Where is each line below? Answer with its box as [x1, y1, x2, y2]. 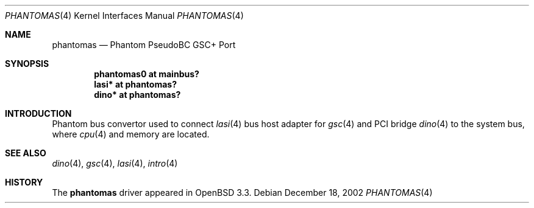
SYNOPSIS [5, 58, 49, 69]
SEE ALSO [5, 148, 46, 158]
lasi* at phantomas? [94, 79, 177, 89]
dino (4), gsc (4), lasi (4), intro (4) [52, 158, 178, 168]
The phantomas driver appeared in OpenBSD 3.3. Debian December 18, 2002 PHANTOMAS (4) [52, 187, 433, 198]
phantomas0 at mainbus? [94, 69, 199, 79]
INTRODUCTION [5, 108, 72, 119]
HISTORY [5, 177, 43, 187]
